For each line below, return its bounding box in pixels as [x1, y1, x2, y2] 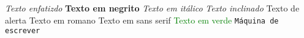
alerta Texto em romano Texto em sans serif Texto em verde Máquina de [5, 13, 279, 26]
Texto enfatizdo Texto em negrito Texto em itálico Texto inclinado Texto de [5, 2, 300, 14]
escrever [5, 27, 40, 36]
